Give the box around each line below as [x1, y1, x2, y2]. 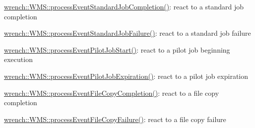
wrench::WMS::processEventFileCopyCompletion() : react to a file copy [4, 87, 219, 98]
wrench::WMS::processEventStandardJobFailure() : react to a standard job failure [4, 28, 251, 38]
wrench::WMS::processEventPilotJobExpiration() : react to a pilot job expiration [4, 70, 249, 81]
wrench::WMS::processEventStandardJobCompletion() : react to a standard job [4, 1, 244, 11]
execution [4, 54, 33, 64]
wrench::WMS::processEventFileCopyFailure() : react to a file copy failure [4, 114, 226, 124]
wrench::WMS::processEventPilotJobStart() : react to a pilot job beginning [4, 44, 230, 55]
